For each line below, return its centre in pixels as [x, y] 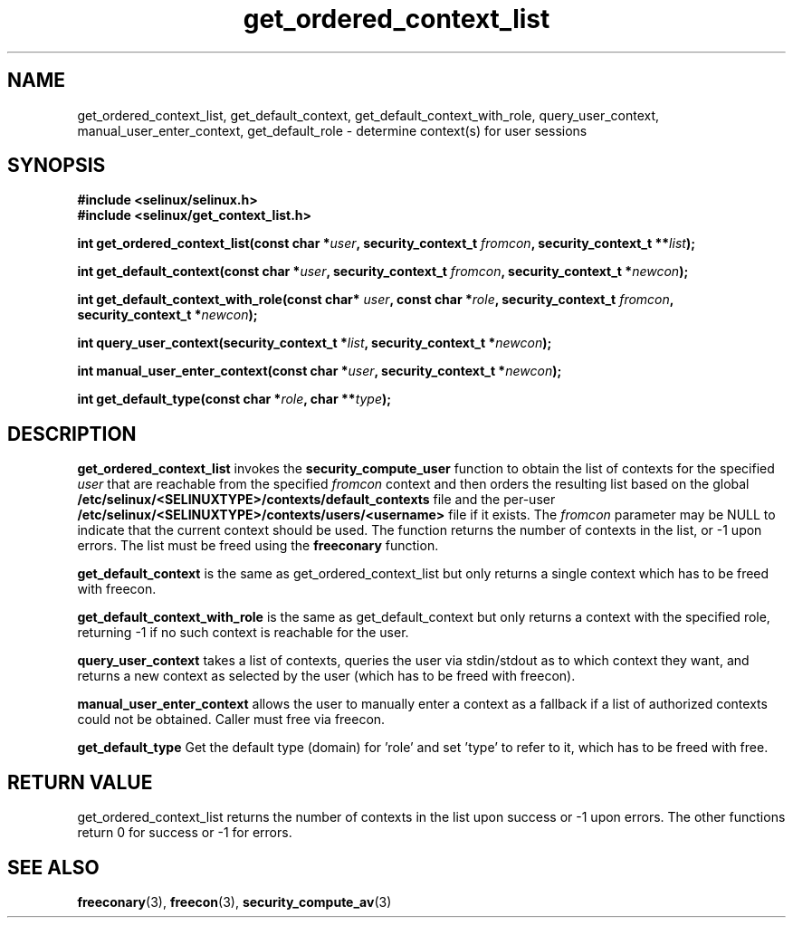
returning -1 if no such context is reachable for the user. [243, 633]
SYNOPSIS [57, 166]
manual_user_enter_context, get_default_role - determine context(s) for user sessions [332, 130]
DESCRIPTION [72, 434]
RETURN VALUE [80, 782]
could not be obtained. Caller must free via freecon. [231, 720]
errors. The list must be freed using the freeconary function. [258, 546]
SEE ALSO [53, 867]
